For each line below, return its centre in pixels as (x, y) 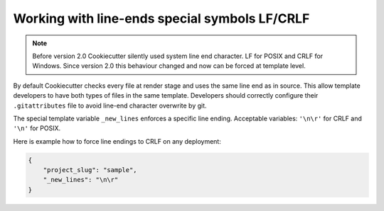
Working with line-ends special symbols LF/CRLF (161, 18)
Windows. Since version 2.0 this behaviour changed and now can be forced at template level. (169, 66)
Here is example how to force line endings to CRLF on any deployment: (117, 141)
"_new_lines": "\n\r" (81, 180)
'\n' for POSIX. (37, 128)
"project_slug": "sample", (90, 170)
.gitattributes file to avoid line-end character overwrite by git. (110, 105)
